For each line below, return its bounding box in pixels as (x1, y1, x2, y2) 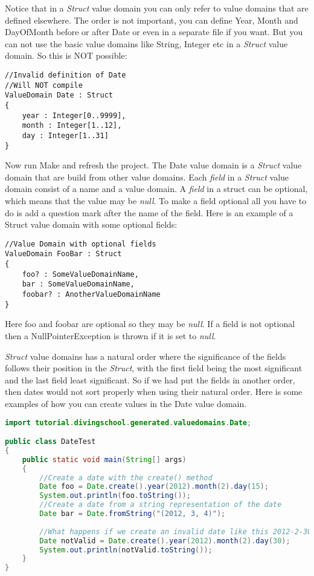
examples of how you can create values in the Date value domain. (5, 397, 247, 409)
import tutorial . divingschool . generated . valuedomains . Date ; (5, 418, 252, 427)
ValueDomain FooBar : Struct (5, 250, 122, 259)
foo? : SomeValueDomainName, (22, 270, 139, 279)
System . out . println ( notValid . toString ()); (39, 545, 213, 554)
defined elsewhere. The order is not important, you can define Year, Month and (5, 13, 298, 26)
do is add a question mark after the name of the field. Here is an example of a (5, 206, 293, 219)
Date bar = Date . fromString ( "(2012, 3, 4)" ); (39, 509, 226, 518)
